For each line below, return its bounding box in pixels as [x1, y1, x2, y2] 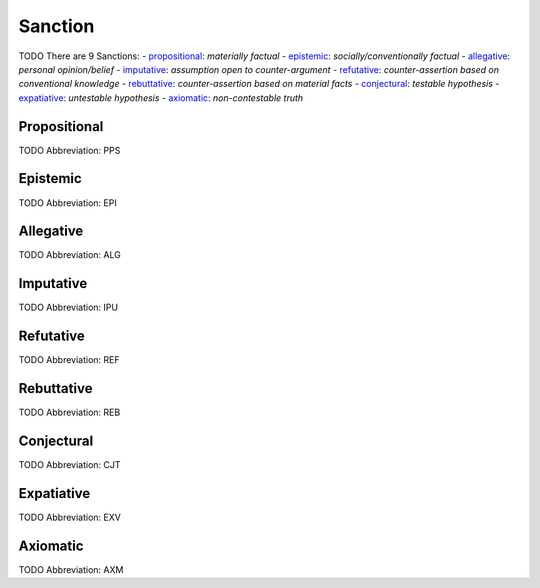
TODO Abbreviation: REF [18, 354, 120, 366]
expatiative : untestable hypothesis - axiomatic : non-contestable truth [18, 91, 304, 104]
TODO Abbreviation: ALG [18, 249, 122, 261]
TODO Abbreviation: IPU [18, 301, 119, 314]
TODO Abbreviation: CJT [18, 459, 121, 471]
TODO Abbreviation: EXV [18, 511, 122, 523]
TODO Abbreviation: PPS [18, 144, 121, 156]
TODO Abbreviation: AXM [18, 563, 124, 575]
